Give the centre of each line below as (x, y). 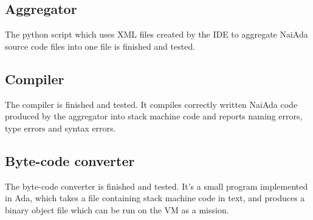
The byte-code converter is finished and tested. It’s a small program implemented (156, 186)
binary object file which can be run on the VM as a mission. (117, 209)
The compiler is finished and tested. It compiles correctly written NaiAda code (151, 104)
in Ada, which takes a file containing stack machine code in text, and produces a (155, 198)
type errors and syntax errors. (60, 128)
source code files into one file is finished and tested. (100, 46)
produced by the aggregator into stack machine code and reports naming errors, (154, 116)
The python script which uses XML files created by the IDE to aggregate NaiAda (156, 34)
